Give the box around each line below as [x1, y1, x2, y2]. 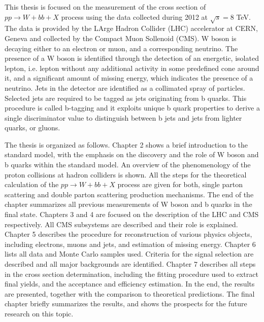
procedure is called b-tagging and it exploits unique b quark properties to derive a [5, 102, 260, 113]
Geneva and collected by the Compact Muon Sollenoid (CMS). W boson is [5, 32, 237, 43]
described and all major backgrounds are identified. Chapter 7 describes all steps [5, 259, 256, 269]
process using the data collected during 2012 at [61, 11, 208, 22]
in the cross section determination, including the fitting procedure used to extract [5, 268, 258, 279]
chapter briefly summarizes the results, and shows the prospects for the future [5, 298, 247, 309]
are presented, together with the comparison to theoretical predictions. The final [5, 288, 255, 299]
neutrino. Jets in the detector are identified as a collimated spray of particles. [5, 82, 245, 93]
